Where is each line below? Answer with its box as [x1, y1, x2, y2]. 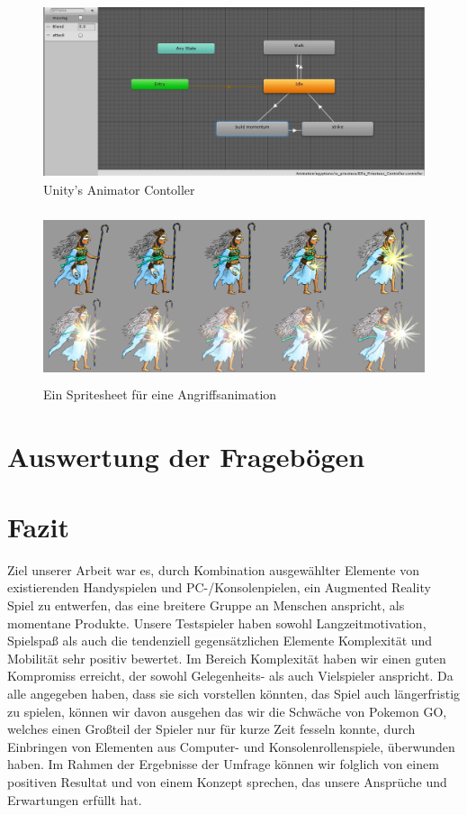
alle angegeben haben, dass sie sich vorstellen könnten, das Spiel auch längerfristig [7, 683, 461, 702]
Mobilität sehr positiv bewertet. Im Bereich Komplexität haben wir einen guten [7, 648, 446, 667]
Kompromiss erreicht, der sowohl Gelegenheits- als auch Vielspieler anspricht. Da [7, 666, 454, 685]
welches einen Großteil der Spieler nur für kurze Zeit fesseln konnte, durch [7, 719, 416, 738]
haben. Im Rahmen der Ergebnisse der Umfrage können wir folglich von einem [7, 755, 439, 774]
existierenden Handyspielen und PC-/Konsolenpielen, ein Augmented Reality [7, 578, 431, 597]
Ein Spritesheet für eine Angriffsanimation [43, 384, 277, 403]
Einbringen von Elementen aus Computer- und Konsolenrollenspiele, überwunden [7, 737, 455, 755]
